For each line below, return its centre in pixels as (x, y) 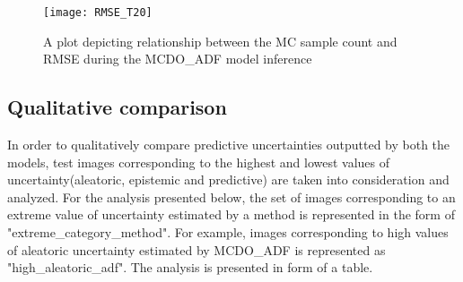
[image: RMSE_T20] (98, 13)
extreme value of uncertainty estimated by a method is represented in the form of (231, 214)
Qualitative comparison (117, 107)
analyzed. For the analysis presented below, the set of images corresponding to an (231, 197)
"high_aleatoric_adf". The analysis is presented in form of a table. (190, 267)
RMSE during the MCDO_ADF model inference (178, 59)
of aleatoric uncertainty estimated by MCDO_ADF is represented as (197, 249)
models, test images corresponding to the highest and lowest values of (199, 162)
